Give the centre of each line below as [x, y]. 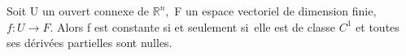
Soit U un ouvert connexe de [78, 11]
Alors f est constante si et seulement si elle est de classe [196, 26]
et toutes [378, 26]
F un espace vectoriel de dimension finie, [275, 11]
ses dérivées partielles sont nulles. [89, 43]
